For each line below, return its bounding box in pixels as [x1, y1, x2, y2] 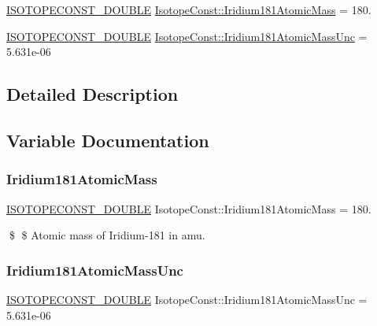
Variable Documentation [6, 128, 209, 152]
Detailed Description [6, 82, 179, 106]
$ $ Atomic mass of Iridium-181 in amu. [9, 227, 205, 243]
